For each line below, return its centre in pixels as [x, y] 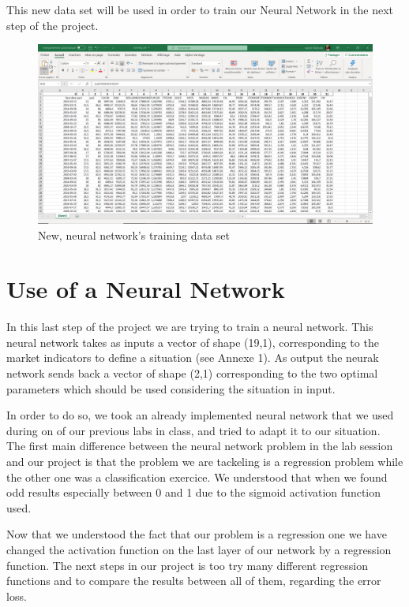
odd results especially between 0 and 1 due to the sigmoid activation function [194, 492]
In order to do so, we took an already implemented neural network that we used [200, 415]
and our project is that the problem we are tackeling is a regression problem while [205, 461]
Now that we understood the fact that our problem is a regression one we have [197, 534]
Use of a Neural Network [146, 289]
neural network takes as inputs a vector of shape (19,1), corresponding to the [193, 342]
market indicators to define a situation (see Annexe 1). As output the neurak [193, 357]
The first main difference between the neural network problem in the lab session [200, 446]
